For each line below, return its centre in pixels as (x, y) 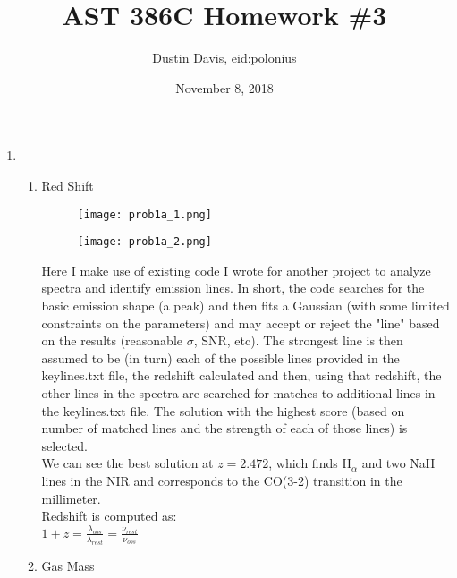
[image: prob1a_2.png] (144, 242)
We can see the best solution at (127, 463)
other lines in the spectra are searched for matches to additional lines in (238, 392)
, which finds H (310, 463)
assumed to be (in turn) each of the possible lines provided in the (220, 357)
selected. (64, 445)
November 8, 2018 (224, 87)
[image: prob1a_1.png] (144, 214)
